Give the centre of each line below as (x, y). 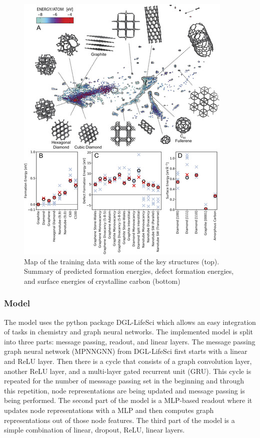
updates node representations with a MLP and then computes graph (109, 410)
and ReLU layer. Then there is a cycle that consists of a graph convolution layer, (128, 361)
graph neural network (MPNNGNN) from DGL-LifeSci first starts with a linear (126, 351)
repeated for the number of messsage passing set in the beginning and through (124, 381)
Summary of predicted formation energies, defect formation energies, (129, 271)
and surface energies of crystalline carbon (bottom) (102, 281)
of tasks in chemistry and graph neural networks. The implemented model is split (128, 332)
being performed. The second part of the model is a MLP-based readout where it (128, 400)
